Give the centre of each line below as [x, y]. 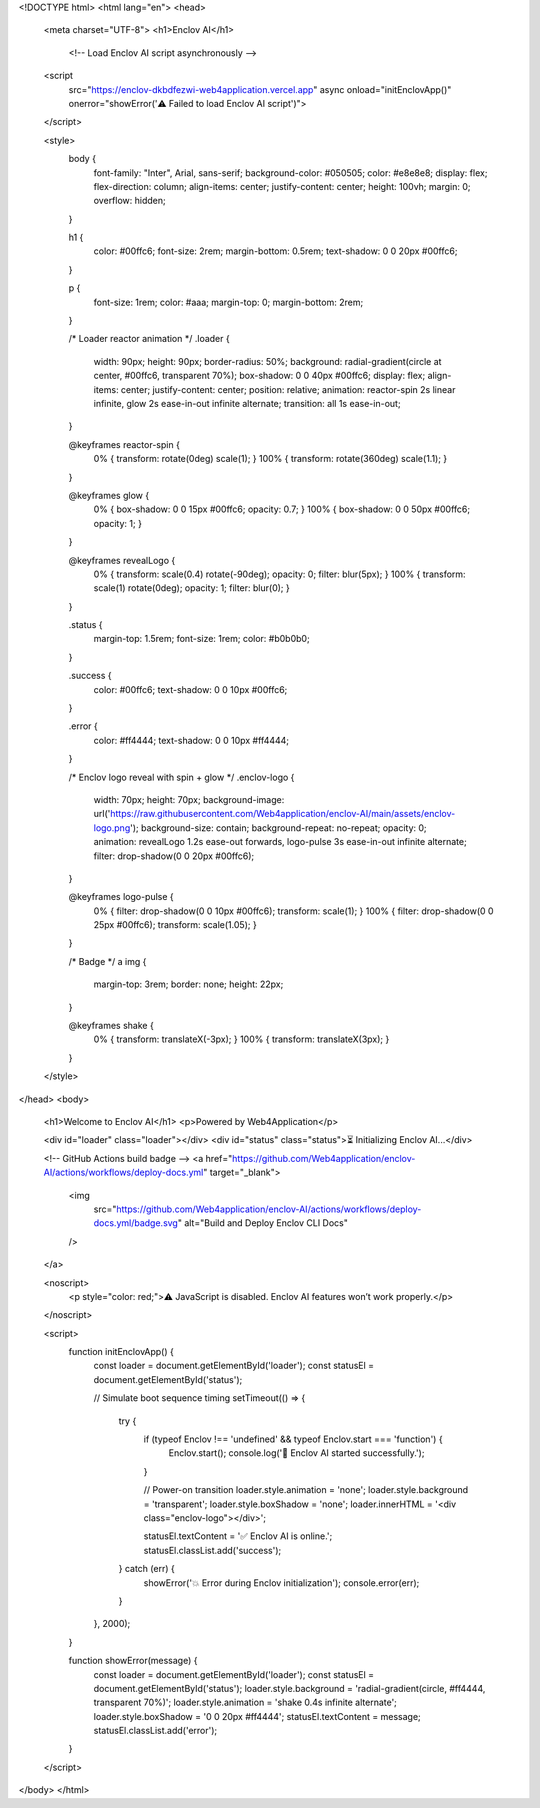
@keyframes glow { [109, 495]
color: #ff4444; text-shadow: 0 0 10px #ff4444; [191, 740]
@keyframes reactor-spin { [124, 444]
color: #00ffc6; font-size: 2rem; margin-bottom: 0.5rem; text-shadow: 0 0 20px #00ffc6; [275, 251]
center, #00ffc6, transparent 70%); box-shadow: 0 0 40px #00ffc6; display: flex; [259, 376]
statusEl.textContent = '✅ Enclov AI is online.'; [238, 1536]
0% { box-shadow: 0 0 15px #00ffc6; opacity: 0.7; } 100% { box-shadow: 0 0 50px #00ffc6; [281, 509]
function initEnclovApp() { [121, 1352]
